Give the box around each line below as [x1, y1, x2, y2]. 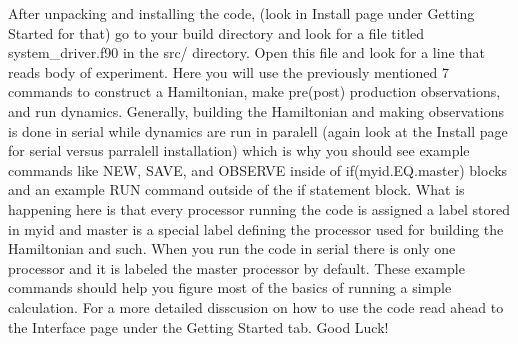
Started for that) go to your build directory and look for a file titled [8, 22, 425, 43]
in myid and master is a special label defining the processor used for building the [8, 218, 504, 239]
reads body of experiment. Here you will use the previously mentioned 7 [8, 61, 449, 82]
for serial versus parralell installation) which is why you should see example [8, 140, 470, 161]
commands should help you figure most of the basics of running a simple [8, 277, 452, 298]
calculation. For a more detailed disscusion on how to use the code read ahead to [8, 296, 504, 317]
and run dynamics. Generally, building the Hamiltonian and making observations [8, 100, 504, 121]
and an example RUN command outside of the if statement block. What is [8, 179, 465, 200]
